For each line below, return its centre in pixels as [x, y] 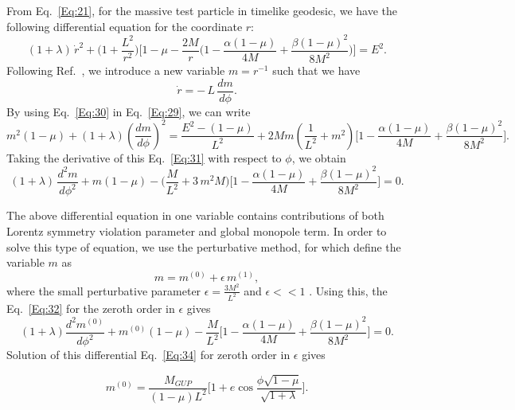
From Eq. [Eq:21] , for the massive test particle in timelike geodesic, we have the [202, 10]
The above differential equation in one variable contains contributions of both [195, 215]
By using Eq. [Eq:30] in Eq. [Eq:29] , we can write [129, 111]
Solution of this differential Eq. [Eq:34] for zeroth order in [148, 355]
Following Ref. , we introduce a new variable [116, 70]
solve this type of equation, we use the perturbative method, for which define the [204, 246]
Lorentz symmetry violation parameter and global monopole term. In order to [197, 230]
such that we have [316, 70]
